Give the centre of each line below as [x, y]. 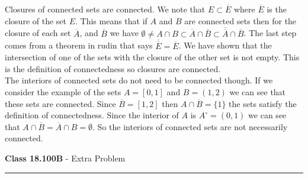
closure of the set [36, 20]
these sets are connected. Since [60, 103]
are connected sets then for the [240, 20]
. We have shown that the [225, 45]
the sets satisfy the [263, 103]
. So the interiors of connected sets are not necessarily [190, 126]
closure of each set [38, 33]
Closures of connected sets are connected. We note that [105, 9]
